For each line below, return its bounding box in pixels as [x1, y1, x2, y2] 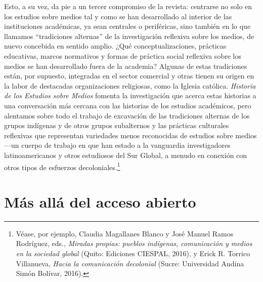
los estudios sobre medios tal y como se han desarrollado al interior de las [4, 11, 232, 21]
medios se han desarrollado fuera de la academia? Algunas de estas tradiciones [4, 60, 247, 71]
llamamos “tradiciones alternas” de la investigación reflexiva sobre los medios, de [4, 30, 254, 41]
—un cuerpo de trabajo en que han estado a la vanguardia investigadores [4, 140, 231, 150]
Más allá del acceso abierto [4, 191, 196, 212]
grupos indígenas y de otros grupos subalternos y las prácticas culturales [4, 120, 229, 131]
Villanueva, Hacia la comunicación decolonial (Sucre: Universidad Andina [16, 258, 244, 268]
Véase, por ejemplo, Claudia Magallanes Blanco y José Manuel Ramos [16, 228, 234, 238]
